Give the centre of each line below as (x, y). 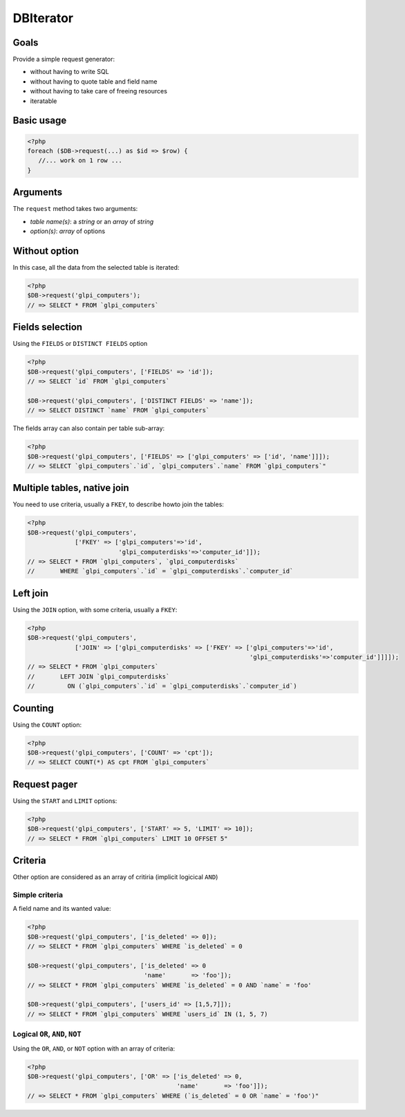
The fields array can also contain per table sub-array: (89, 428)
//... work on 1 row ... (80, 160)
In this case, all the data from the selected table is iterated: (96, 267)
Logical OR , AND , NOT (47, 1034)
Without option (46, 251)
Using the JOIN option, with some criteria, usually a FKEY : (95, 609)
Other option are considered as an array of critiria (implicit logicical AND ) (115, 877)
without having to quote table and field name (94, 81)
